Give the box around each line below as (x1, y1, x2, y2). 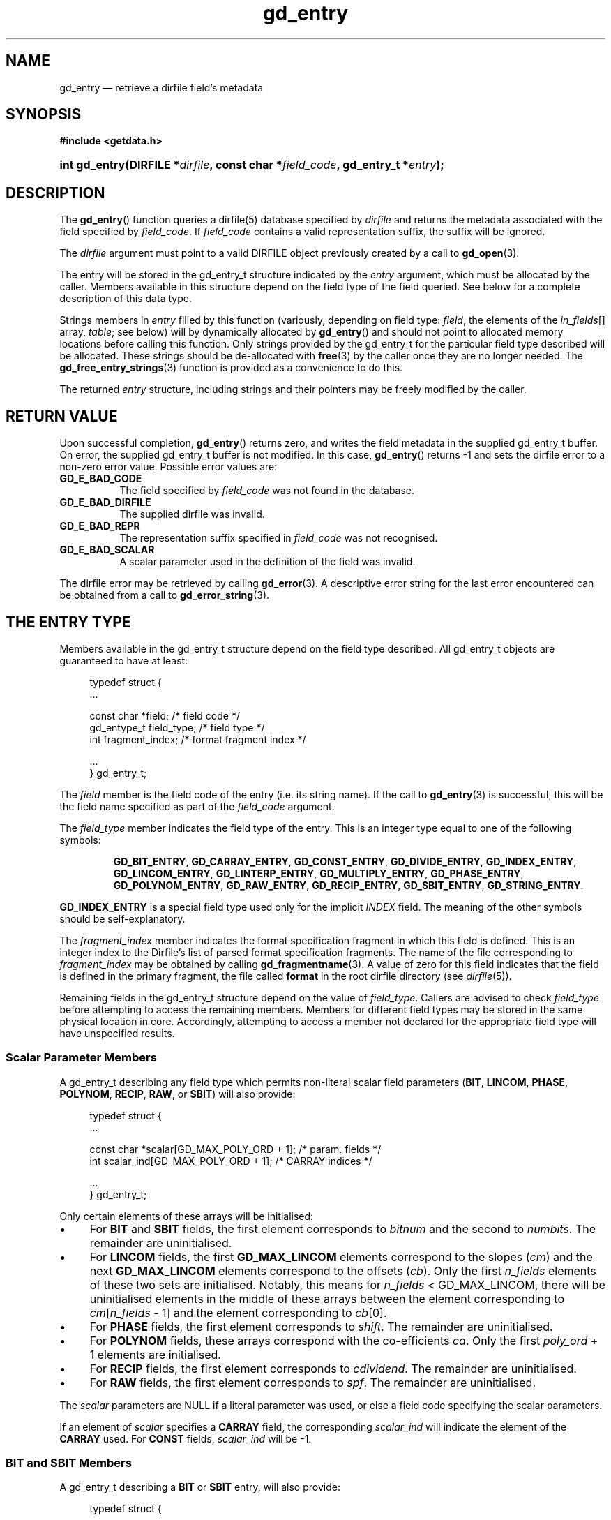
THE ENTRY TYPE (6, 613, 131, 631)
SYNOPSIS (6, 105, 82, 124)
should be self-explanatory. (59, 912, 186, 925)
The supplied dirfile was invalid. (119, 508, 265, 521)
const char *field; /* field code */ (89, 709, 240, 722)
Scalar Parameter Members (6, 1050, 157, 1065)
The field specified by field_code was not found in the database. (119, 484, 415, 497)
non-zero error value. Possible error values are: (59, 461, 278, 473)
